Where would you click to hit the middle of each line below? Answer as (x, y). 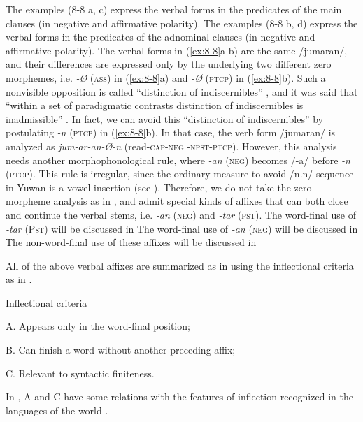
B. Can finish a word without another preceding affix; (121, 350)
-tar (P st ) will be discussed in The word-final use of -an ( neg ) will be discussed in (182, 228)
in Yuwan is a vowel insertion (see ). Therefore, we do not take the (148, 187)
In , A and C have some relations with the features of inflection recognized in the (179, 396)
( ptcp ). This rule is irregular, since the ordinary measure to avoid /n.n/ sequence (180, 174)
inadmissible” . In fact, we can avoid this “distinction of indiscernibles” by (164, 118)
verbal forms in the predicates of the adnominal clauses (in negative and (161, 37)
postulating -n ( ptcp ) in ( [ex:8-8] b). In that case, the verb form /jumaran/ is (171, 132)
